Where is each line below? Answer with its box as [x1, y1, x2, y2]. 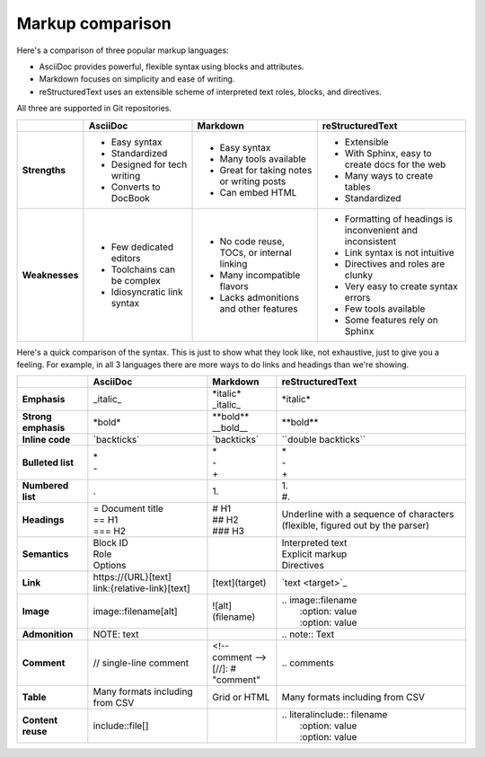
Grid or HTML [212, 691, 270, 704]
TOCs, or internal [219, 246, 292, 259]
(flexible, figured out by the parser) [281, 519, 430, 532]
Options [93, 559, 127, 572]
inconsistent [344, 234, 397, 247]
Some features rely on [344, 313, 439, 326]
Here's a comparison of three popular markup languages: [16, 45, 229, 56]
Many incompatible [219, 268, 301, 281]
